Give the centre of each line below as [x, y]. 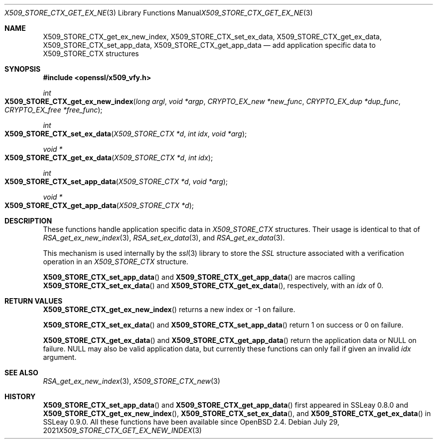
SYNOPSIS [23, 69]
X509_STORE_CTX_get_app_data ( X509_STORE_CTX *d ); [99, 205]
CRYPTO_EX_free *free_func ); [54, 110]
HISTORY [20, 396]
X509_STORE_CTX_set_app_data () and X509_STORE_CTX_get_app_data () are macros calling [199, 277]
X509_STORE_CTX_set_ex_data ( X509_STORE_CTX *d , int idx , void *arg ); [126, 134]
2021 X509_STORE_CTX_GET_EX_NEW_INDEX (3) [122, 430]
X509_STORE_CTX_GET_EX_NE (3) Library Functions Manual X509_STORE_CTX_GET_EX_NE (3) [159, 13]
